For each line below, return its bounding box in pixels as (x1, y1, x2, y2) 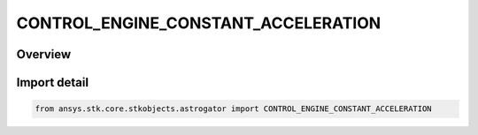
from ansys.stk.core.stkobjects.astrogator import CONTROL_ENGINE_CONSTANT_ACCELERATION (35, 104, 433, 114)
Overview (16, 47, 72, 62)
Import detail (16, 75, 89, 90)
